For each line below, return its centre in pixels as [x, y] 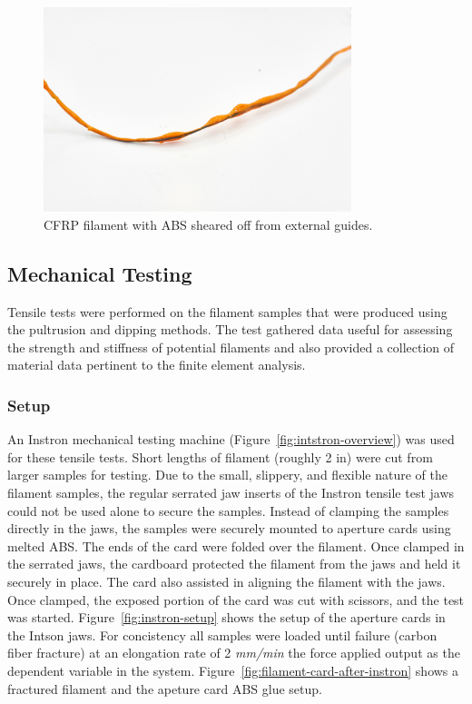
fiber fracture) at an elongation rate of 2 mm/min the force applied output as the [234, 653]
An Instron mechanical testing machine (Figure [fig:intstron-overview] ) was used [231, 439]
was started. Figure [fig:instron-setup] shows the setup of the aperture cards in [226, 617]
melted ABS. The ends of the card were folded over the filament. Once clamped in [236, 545]
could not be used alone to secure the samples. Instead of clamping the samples [228, 510]
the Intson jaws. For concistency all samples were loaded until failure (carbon [222, 635]
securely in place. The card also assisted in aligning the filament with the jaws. [226, 581]
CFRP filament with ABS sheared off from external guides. [208, 224]
